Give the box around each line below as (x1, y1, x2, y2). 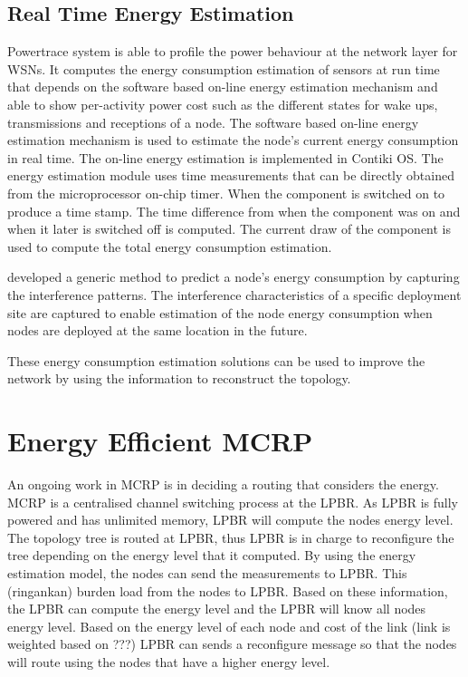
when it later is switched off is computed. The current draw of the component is (7, 219, 452, 238)
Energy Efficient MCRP (7, 422, 313, 459)
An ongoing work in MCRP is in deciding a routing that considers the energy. (7, 475, 439, 494)
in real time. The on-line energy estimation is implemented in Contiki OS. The (7, 148, 444, 167)
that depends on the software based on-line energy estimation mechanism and (7, 77, 438, 96)
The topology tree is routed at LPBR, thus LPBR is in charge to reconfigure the (7, 527, 454, 546)
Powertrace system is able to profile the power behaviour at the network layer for (7, 42, 458, 61)
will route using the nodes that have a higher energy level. (7, 652, 330, 671)
